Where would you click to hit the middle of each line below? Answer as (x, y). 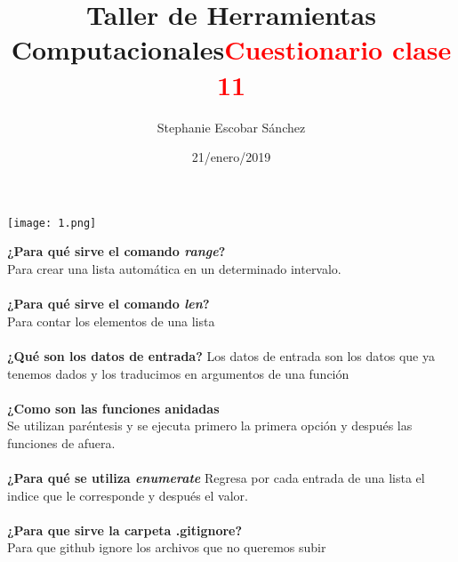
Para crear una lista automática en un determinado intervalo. (174, 268)
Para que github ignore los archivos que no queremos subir (167, 547)
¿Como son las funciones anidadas (113, 408)
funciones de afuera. (61, 442)
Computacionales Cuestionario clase (231, 49)
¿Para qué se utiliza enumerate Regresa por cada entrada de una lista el (216, 478)
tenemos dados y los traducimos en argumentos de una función (178, 373)
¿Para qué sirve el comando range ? (117, 251)
